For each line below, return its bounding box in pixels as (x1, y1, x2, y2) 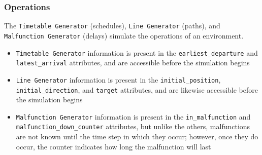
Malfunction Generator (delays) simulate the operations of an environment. (4, 30, 244, 41)
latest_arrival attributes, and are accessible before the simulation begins (16, 57, 250, 68)
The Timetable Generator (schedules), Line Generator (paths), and (4, 20, 220, 31)
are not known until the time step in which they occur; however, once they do (16, 131, 258, 142)
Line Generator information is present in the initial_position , (16, 74, 221, 85)
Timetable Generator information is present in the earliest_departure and (16, 47, 258, 58)
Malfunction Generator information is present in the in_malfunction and (16, 111, 251, 122)
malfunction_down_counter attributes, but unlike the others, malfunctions (16, 121, 250, 132)
